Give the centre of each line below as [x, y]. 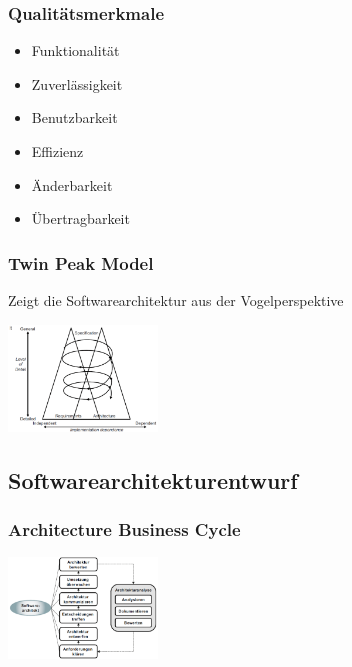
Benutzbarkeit [74, 117]
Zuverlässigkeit [77, 83]
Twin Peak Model [81, 262]
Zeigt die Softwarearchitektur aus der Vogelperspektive [176, 300]
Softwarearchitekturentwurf [153, 479]
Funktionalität [75, 50]
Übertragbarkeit [80, 218]
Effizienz [57, 151]
